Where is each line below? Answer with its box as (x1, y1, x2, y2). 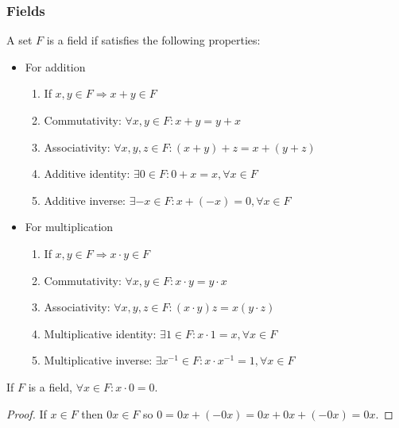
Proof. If (6, 405, 47, 422)
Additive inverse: (44, 191, 126, 208)
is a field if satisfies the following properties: (46, 32, 261, 48)
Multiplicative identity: (44, 325, 157, 341)
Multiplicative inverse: (44, 352, 153, 368)
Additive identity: (44, 165, 130, 182)
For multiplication (25, 218, 114, 235)
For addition (25, 58, 86, 75)
